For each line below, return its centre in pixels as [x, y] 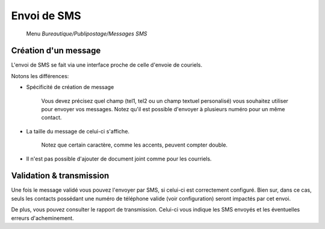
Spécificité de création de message [70, 87]
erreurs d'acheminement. [43, 218]
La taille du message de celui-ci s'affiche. [78, 131]
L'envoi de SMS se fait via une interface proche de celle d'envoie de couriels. [107, 65]
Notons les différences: [40, 76]
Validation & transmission [60, 176]
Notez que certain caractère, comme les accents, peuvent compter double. [135, 145]
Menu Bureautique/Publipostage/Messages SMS [87, 34]
